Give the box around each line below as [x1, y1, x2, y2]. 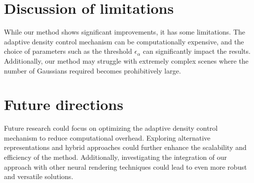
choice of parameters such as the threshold [4, 46, 132, 56]
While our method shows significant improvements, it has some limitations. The [4, 27, 246, 37]
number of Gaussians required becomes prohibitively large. [4, 65, 181, 75]
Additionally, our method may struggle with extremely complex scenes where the [4, 55, 249, 66]
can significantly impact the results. [143, 46, 251, 56]
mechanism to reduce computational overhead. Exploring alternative [4, 132, 211, 143]
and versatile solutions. [4, 171, 73, 182]
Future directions [4, 94, 123, 114]
